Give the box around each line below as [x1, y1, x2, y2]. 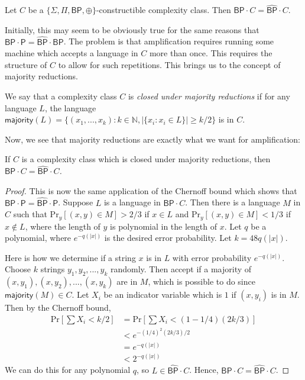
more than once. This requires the [149, 47, 272, 59]
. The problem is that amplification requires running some [63, 35, 274, 47]
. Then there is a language [185, 196, 280, 208]
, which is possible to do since [148, 275, 255, 288]
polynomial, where [5, 231, 72, 244]
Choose [5, 263, 31, 275]
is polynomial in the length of [110, 220, 218, 232]
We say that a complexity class [5, 90, 117, 102]
